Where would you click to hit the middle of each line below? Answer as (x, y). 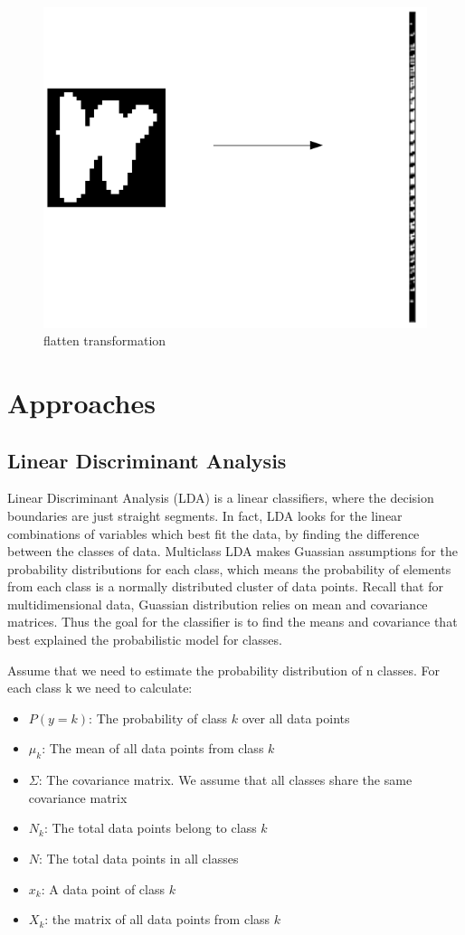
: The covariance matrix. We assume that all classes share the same (225, 780)
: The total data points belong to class (150, 828)
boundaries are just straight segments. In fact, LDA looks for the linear (205, 515)
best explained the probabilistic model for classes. (145, 640)
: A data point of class (103, 888)
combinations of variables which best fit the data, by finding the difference (214, 533)
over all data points (296, 718)
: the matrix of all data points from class (157, 919)
